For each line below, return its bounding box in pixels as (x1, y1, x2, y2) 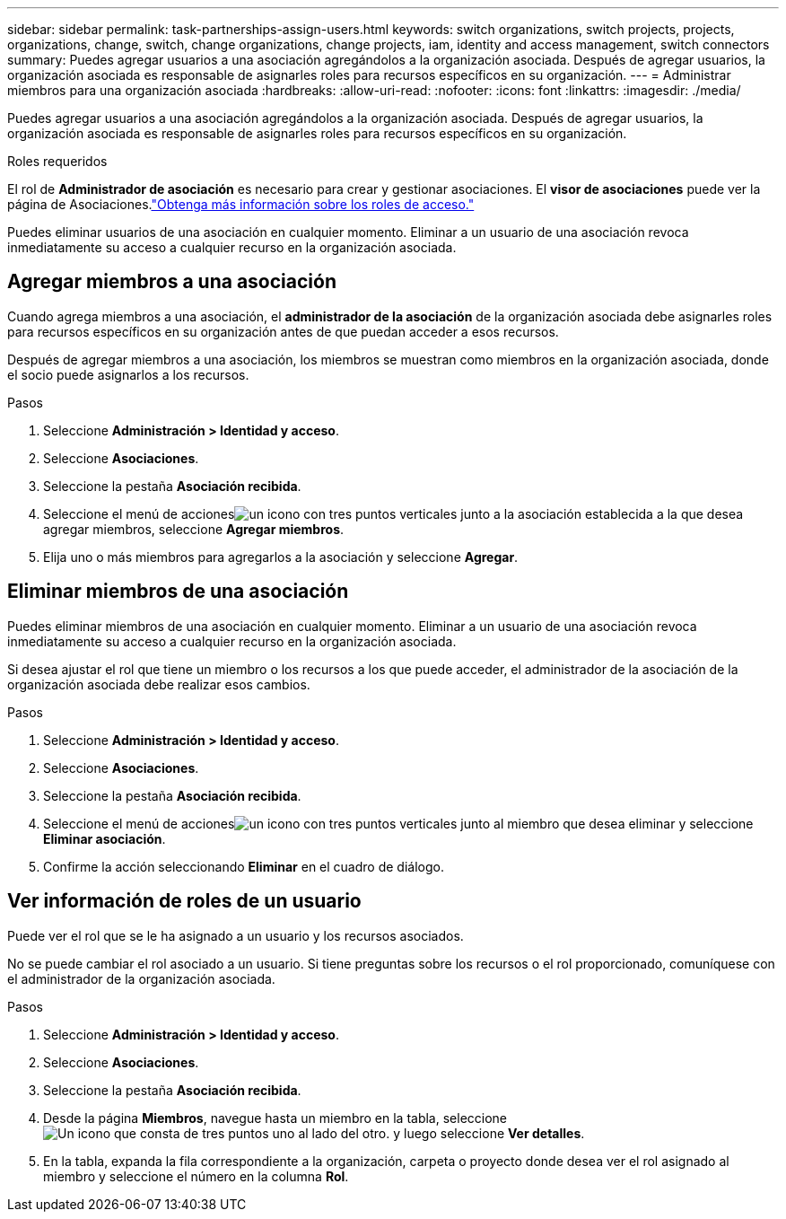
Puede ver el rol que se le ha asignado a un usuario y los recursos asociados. (7, 927, 464, 943)
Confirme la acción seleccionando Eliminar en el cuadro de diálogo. (43, 858, 444, 874)
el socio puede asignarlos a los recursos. (7, 366, 249, 382)
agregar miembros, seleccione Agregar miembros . (43, 521, 345, 537)
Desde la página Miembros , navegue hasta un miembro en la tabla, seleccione (43, 1109, 508, 1126)
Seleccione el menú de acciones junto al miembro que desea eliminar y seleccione (43, 815, 754, 831)
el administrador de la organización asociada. (7, 970, 275, 987)
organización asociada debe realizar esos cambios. (7, 676, 310, 692)
